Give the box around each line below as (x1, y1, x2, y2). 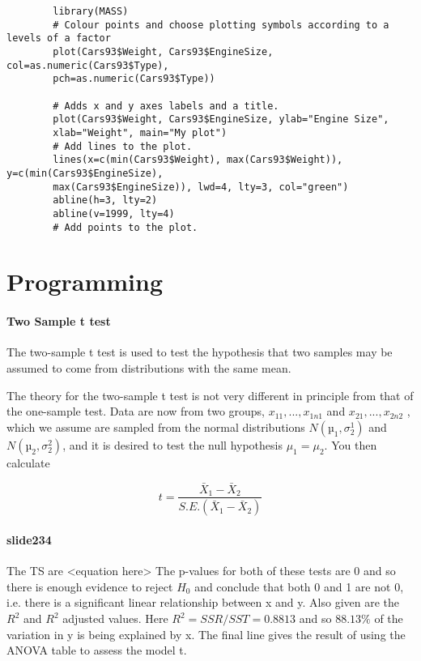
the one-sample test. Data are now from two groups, (6, 403, 266, 420)
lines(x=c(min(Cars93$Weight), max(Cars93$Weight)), (53, 154, 343, 166)
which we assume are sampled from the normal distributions (6, 418, 305, 435)
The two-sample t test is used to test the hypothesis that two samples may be (6, 343, 393, 360)
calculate (6, 454, 50, 471)
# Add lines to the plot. (53, 140, 193, 152)
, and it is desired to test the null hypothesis (62, 436, 283, 453)
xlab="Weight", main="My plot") (53, 126, 228, 139)
